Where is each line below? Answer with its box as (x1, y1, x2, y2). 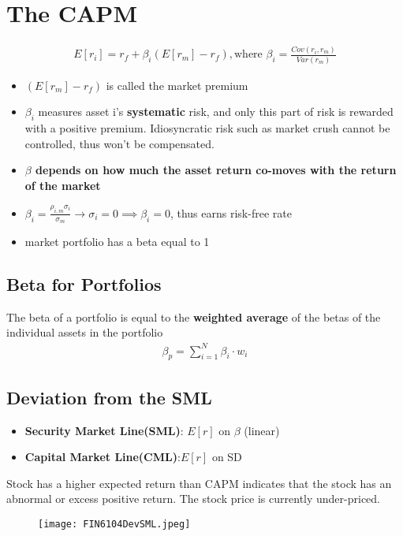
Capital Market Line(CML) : (24, 449, 181, 465)
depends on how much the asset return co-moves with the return (35, 162, 397, 178)
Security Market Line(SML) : (24, 422, 184, 438)
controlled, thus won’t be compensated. (24, 135, 215, 151)
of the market (24, 177, 101, 193)
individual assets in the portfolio (6, 324, 163, 341)
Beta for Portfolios (6, 272, 162, 296)
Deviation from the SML (6, 385, 212, 409)
